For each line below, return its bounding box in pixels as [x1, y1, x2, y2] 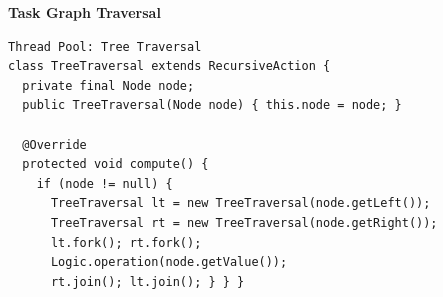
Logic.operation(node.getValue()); [50, 255, 288, 270]
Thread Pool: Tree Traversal [8, 39, 202, 54]
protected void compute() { [22, 157, 209, 172]
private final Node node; [22, 78, 195, 93]
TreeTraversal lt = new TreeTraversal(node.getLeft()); [50, 196, 431, 211]
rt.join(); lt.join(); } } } [50, 274, 245, 289]
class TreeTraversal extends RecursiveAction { [8, 59, 331, 74]
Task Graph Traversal [8, 2, 161, 22]
